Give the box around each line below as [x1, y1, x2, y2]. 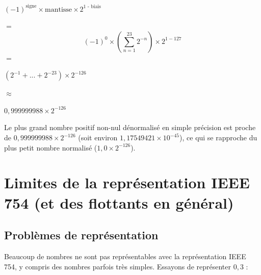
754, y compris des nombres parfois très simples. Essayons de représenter [4, 261, 231, 271]
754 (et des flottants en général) [4, 192, 234, 213]
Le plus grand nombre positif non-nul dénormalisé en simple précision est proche [4, 122, 256, 133]
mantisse [45, 6, 72, 13]
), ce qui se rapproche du [179, 132, 257, 143]
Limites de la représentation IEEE [4, 172, 250, 193]
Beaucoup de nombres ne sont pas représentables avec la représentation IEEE [4, 251, 246, 262]
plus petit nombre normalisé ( [4, 142, 97, 153]
